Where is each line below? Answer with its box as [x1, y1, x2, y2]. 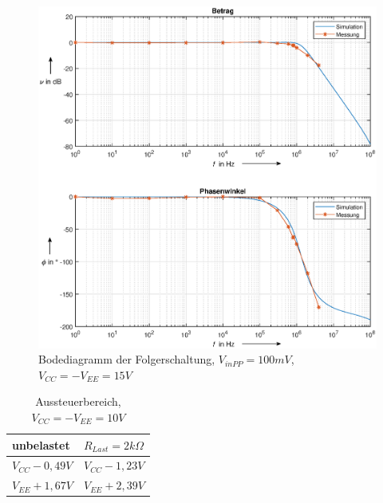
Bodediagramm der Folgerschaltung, [38, 351, 215, 367]
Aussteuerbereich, [35, 393, 121, 410]
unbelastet [12, 436, 70, 453]
